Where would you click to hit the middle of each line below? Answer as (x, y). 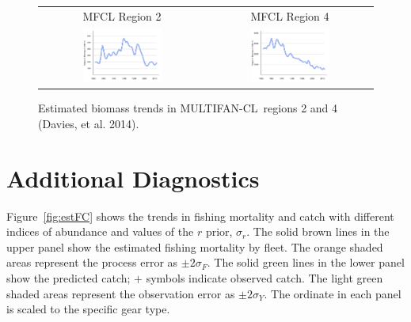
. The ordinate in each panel (333, 293)
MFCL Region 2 (122, 15)
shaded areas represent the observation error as (121, 293)
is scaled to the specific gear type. (88, 309)
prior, (219, 231)
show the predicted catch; (68, 277)
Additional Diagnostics (133, 178)
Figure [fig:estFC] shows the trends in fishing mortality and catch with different (200, 216)
